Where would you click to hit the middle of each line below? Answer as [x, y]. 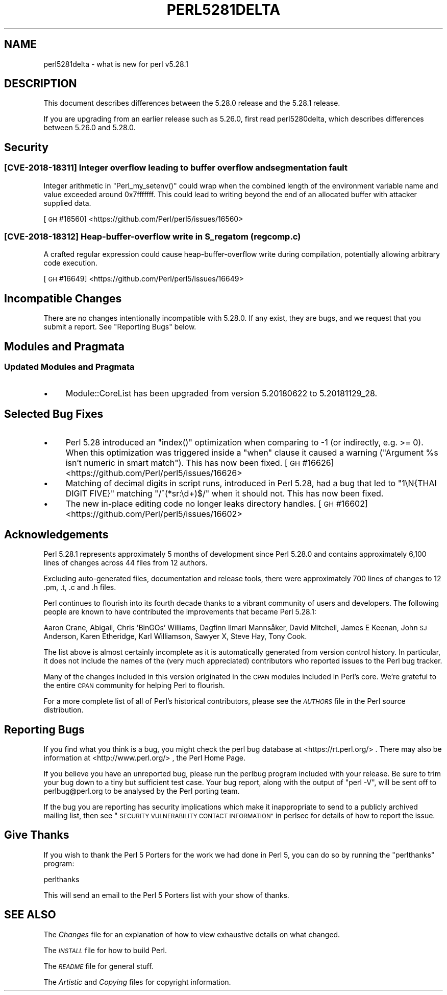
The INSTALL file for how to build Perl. [105, 950]
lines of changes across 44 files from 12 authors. [126, 563]
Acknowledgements [56, 534]
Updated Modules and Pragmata [69, 367]
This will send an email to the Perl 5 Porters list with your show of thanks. [166, 895]
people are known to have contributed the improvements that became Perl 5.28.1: [180, 612]
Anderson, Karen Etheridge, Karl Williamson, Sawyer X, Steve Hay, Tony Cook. [175, 636]
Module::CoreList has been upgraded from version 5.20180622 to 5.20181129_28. [221, 394]
